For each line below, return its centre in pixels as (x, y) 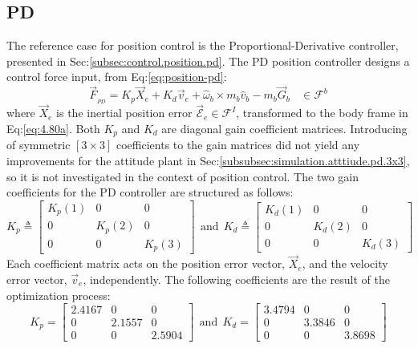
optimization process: (59, 295)
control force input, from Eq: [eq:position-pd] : (117, 77)
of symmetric (39, 145)
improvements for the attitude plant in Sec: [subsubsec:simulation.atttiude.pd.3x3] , (208, 160)
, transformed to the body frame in (322, 113)
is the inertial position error (124, 113)
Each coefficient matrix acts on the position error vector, (146, 263)
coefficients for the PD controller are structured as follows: (150, 192)
